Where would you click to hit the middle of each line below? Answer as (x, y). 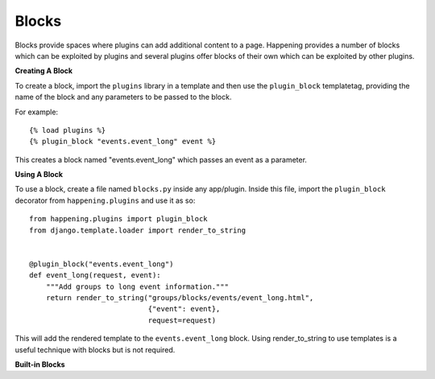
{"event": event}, (184, 309)
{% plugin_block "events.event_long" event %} (123, 142)
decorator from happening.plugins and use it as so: (105, 200)
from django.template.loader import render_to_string (137, 230)
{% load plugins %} (68, 130)
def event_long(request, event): (95, 275)
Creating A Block (43, 71)
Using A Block (39, 175)
